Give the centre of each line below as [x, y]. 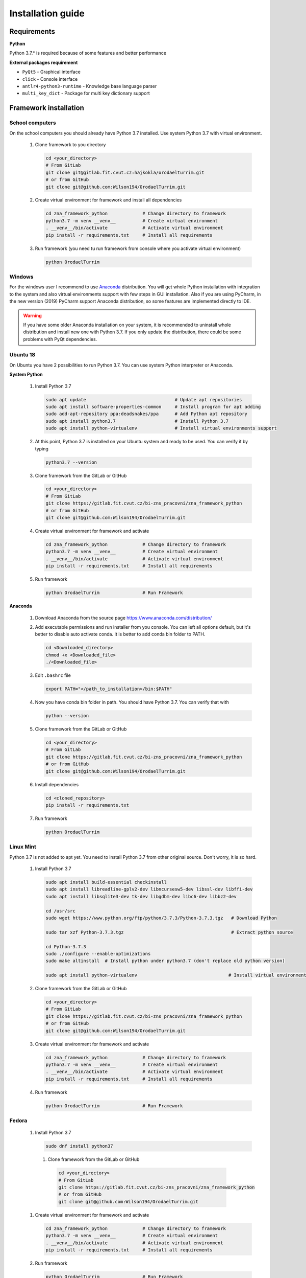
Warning [32, 315]
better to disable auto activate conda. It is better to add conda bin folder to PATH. [120, 634]
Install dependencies [57, 784]
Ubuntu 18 [22, 355]
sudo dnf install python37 [79, 1146]
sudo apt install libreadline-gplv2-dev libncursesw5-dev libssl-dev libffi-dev [149, 889]
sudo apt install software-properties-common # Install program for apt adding [153, 407]
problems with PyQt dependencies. [60, 339]
